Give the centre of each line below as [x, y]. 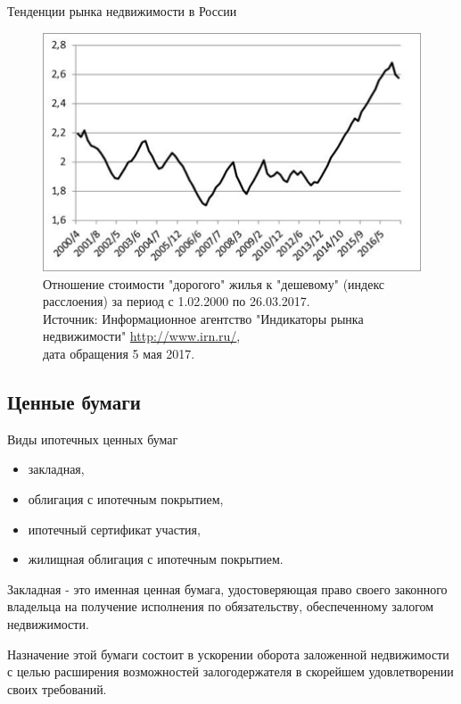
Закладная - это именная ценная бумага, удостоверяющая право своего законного [227, 588]
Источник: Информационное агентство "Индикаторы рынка [203, 318]
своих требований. [57, 688]
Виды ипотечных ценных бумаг [93, 439]
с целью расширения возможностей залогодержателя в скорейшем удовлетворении [230, 671]
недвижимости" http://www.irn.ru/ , [142, 336]
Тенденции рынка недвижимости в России [122, 11]
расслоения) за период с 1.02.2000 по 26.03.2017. [177, 301]
